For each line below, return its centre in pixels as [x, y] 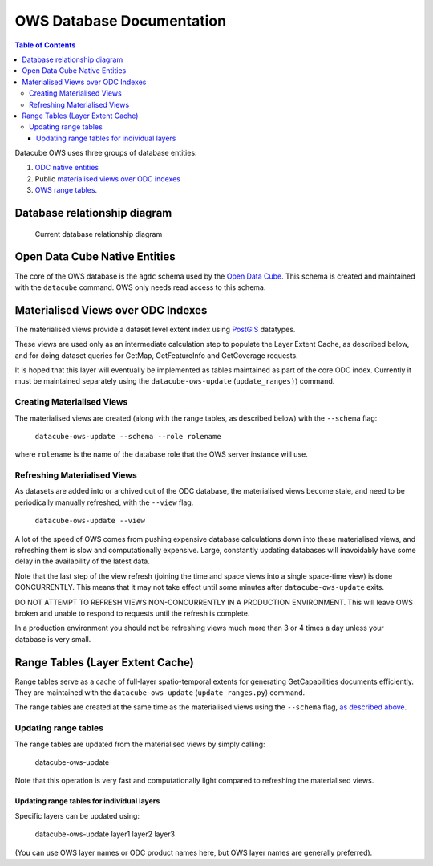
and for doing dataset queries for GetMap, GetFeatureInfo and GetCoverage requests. [156, 355]
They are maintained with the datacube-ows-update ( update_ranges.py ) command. [160, 693]
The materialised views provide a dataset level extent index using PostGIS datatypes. [155, 329]
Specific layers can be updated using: [77, 815]
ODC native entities [67, 168]
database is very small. [53, 639]
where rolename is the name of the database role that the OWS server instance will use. [161, 454]
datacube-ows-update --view [90, 521]
